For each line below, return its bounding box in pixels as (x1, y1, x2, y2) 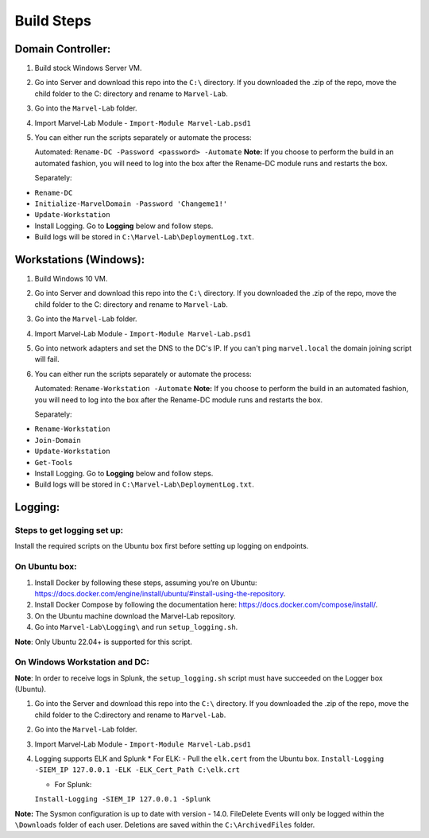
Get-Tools (34, 458, 73, 467)
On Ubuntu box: (14, 561, 77, 572)
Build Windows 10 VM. (34, 274, 108, 284)
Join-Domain (34, 436, 81, 444)
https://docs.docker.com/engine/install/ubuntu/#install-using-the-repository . (34, 588, 286, 598)
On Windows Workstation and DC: (14, 657, 150, 668)
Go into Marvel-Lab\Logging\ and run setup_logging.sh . (34, 623, 238, 632)
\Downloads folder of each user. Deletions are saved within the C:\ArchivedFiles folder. (14, 820, 315, 829)
